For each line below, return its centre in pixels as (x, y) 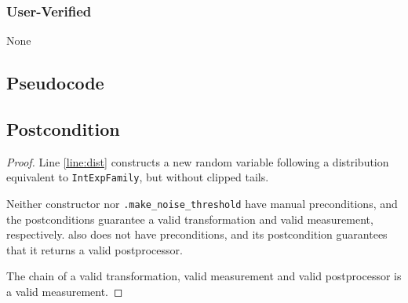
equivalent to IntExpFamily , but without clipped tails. (138, 177)
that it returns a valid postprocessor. (95, 249)
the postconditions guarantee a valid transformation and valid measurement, (190, 219)
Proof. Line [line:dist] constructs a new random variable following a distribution (198, 161)
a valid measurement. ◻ (65, 292)
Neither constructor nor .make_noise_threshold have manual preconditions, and (202, 204)
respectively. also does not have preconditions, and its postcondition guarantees (197, 234)
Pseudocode (55, 83)
